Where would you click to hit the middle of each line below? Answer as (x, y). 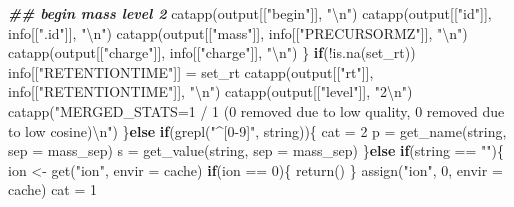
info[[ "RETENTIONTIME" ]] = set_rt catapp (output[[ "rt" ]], (191, 71)
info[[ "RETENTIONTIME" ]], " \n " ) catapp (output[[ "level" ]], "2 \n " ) (210, 91)
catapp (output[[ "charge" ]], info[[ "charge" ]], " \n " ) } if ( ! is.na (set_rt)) (212, 52)
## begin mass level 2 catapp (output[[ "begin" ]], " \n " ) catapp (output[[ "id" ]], (250, 13)
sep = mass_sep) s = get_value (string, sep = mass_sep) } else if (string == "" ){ (256, 150)
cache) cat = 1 (53, 189)
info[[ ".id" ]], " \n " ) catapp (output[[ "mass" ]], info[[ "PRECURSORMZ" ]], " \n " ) (238, 32)
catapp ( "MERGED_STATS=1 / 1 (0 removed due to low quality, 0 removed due (256, 110)
